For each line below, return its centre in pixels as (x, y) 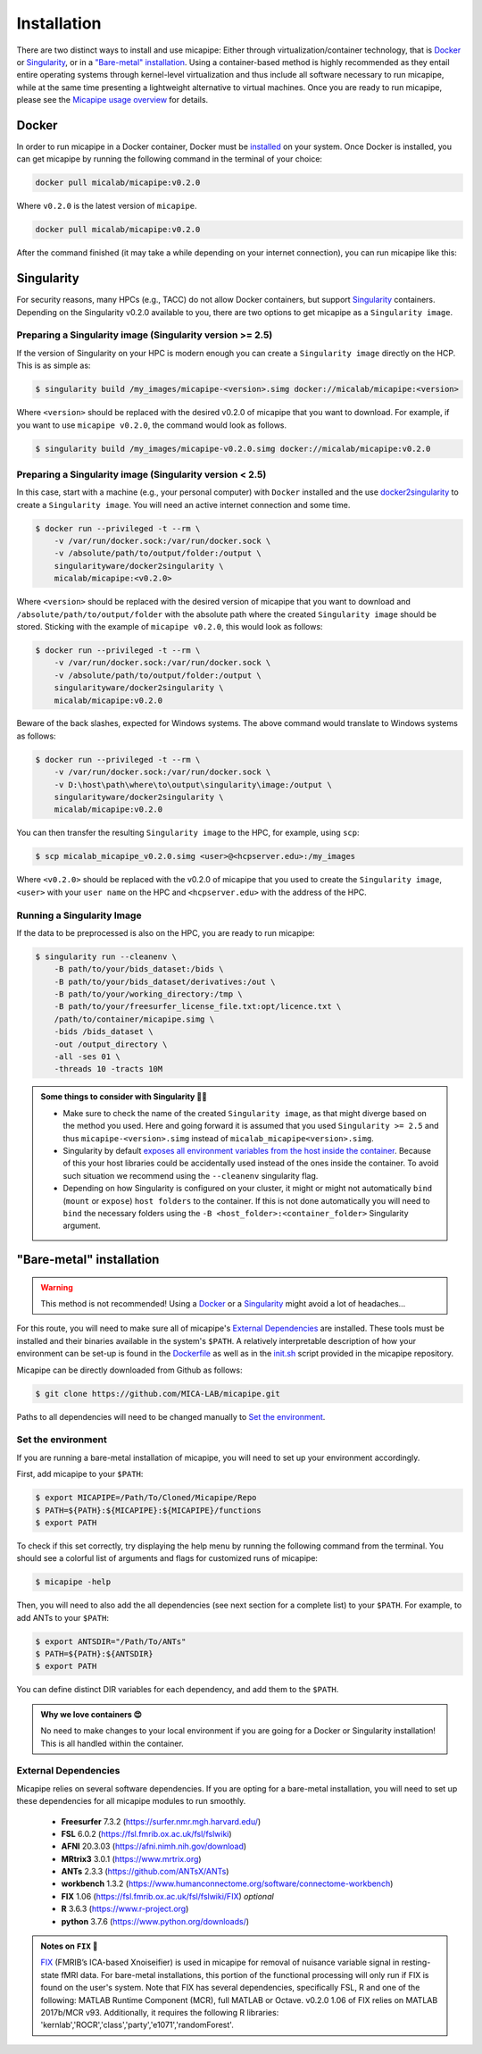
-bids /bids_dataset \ (104, 1032)
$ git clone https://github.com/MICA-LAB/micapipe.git (158, 1394)
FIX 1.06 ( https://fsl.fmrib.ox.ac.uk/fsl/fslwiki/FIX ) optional (167, 1896)
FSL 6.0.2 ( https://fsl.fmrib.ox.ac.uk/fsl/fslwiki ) (146, 1833)
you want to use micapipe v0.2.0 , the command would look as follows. (152, 425)
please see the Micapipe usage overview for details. (112, 100)
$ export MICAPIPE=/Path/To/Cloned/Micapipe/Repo (146, 1498)
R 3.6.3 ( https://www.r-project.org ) (125, 1909)
